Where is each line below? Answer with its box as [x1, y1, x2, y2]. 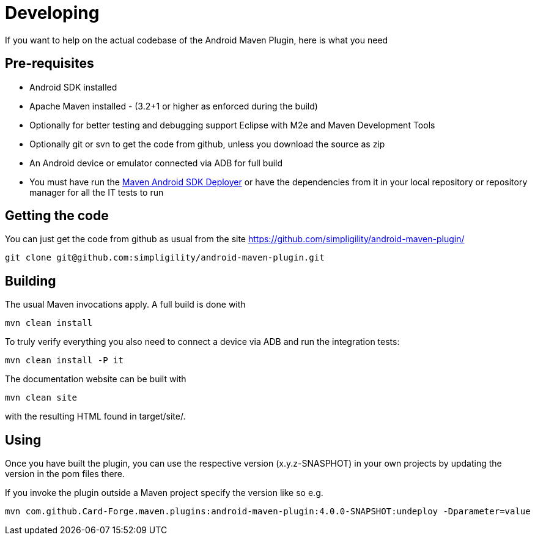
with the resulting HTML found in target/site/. [5, 411, 186, 422]
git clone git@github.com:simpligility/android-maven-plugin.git [5, 253, 325, 263]
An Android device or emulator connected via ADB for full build [29, 157, 283, 168]
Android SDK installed [29, 81, 117, 92]
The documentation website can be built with [5, 374, 186, 385]
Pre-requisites [5, 56, 94, 72]
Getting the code [5, 208, 109, 224]
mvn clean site [5, 393, 78, 403]
